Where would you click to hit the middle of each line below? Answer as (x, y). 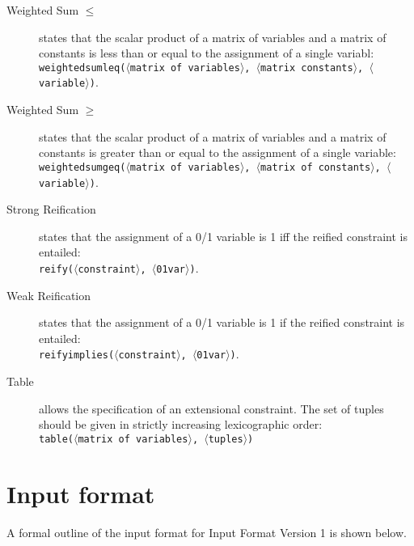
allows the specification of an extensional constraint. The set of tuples (211, 408)
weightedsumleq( (82, 68)
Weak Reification (49, 295)
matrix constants (307, 68)
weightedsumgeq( (82, 167)
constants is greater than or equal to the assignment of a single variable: (218, 152)
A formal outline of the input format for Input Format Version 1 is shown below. (207, 532)
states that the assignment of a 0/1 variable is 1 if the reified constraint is (222, 322)
